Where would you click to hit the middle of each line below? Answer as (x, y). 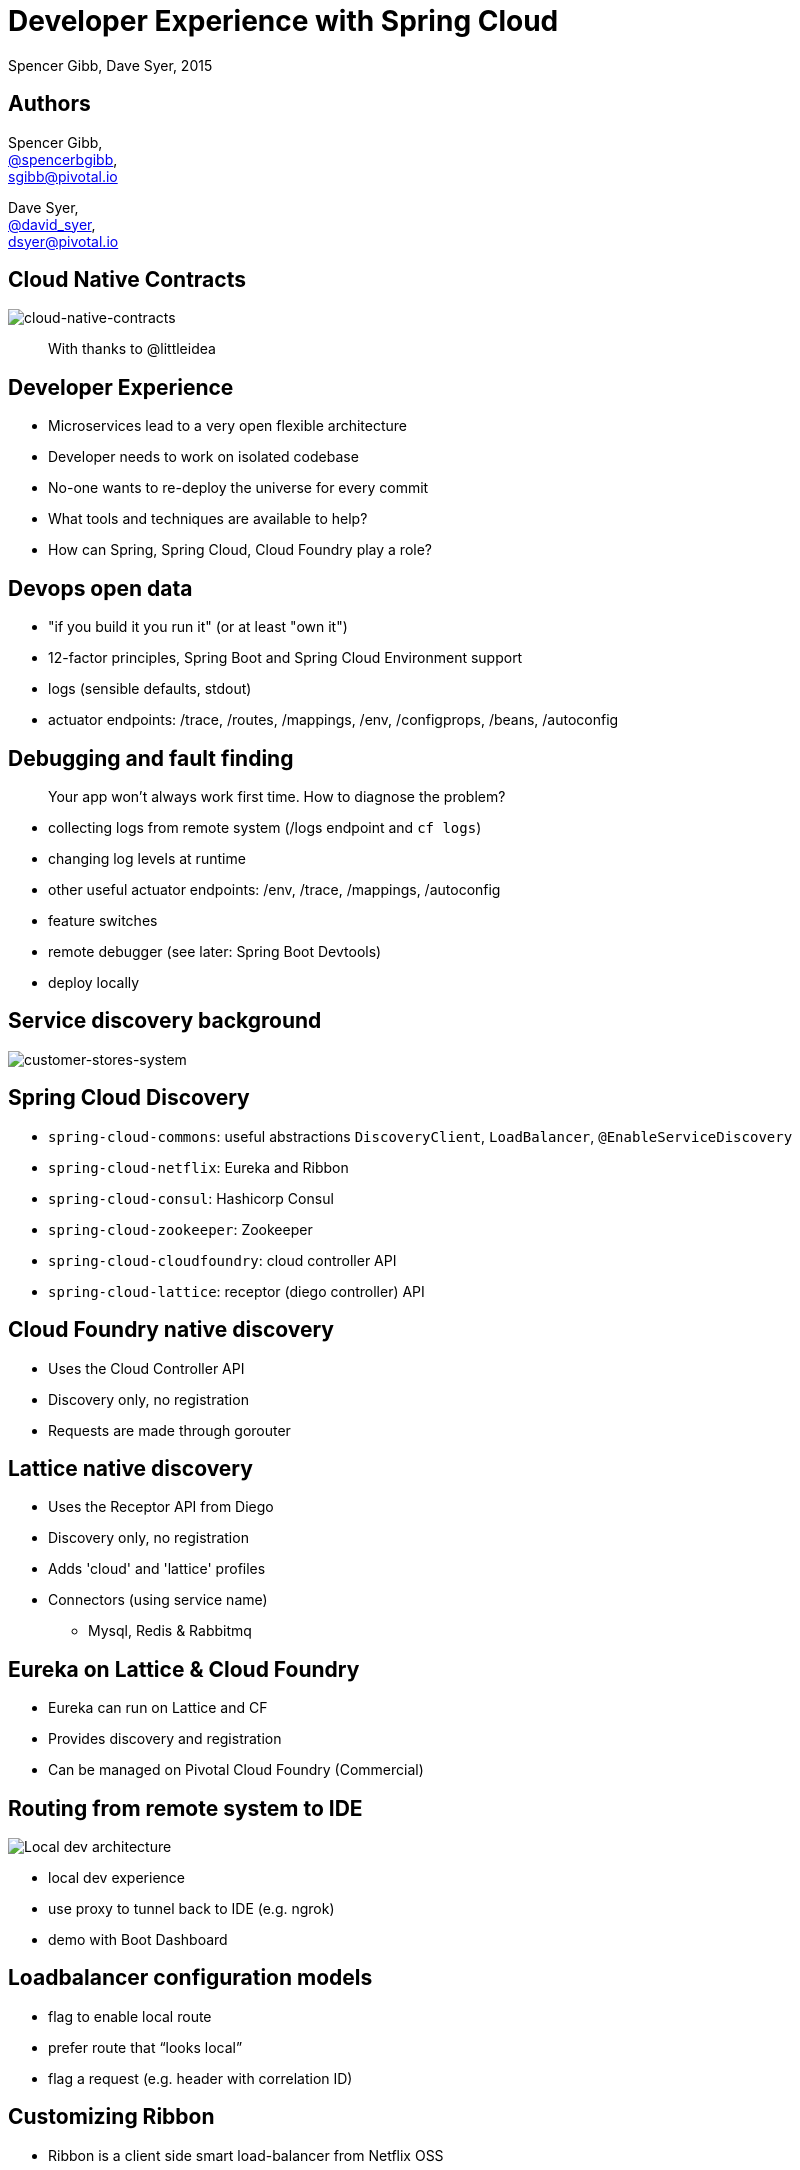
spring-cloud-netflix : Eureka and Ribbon (198, 1167)
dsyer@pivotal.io (63, 241)
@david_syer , (52, 224)
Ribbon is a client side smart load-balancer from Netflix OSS (246, 2155)
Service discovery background (165, 1021)
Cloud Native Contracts (127, 280)
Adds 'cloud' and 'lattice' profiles (157, 1569)
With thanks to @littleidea (132, 349)
